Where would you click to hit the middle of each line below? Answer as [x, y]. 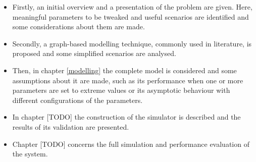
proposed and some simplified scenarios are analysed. [94, 53]
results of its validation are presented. [71, 126]
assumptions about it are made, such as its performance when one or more [128, 80]
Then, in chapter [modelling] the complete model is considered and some [124, 70]
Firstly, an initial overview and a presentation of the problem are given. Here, [132, 7]
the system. [30, 154]
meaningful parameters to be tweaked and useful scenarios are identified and [131, 16]
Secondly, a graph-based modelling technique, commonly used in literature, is [132, 43]
